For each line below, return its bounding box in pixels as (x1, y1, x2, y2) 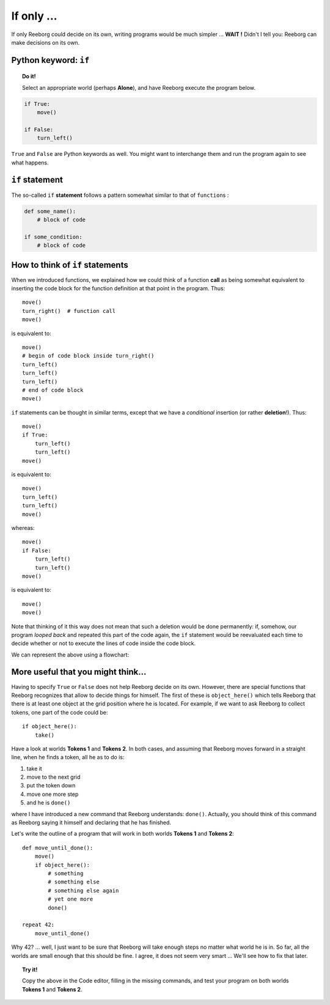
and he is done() (26, 799, 71, 806)
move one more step (26, 790, 79, 798)
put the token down (26, 782, 76, 789)
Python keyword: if (11, 55, 90, 65)
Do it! (22, 73, 36, 80)
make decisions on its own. (11, 39, 80, 46)
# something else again (48, 887, 119, 894)
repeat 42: (22, 921, 55, 929)
